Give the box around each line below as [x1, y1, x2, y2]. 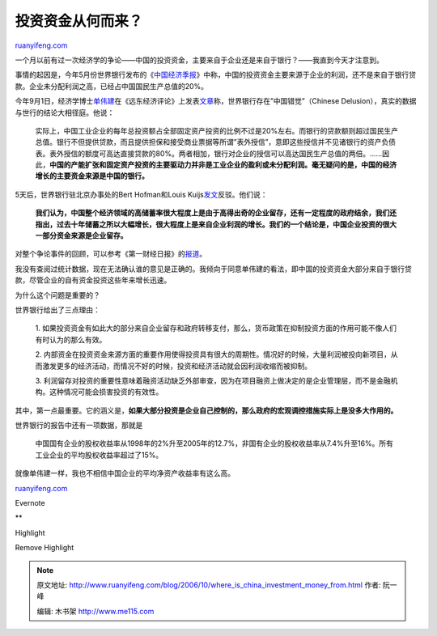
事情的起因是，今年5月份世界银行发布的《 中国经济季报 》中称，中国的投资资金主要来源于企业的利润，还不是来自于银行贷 [15, 70, 417, 80]
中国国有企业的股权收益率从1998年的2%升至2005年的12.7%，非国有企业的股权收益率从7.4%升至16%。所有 [35, 439, 394, 448]
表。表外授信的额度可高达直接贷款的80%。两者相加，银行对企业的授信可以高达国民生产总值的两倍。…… [35, 148, 383, 158]
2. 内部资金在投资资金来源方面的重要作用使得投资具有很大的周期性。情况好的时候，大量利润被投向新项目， [35, 350, 392, 359]
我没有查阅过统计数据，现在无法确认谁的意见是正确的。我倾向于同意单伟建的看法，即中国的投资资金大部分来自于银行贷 [15, 264, 412, 273]
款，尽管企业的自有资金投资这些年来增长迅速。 [15, 275, 172, 285]
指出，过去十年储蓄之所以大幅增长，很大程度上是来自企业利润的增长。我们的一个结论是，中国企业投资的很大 [35, 219, 397, 229]
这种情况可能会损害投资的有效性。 [49, 387, 163, 396]
